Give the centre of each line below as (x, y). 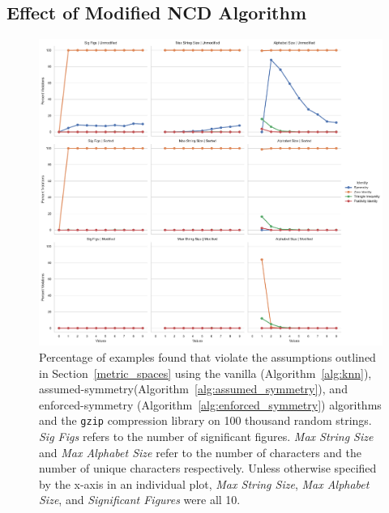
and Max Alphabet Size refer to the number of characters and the (201, 452)
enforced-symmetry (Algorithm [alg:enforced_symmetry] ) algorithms (210, 404)
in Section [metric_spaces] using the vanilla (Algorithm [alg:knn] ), (205, 373)
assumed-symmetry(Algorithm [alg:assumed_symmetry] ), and (193, 389)
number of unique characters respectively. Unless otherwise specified (208, 468)
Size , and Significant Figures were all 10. (140, 500)
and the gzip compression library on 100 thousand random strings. (205, 420)
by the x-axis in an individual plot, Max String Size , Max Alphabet (204, 483)
